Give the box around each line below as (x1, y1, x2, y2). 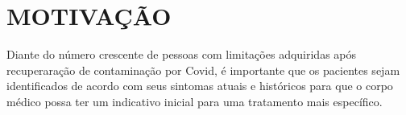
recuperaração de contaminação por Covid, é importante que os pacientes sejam (6, 61, 400, 78)
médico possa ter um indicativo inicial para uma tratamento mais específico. (6, 92, 383, 109)
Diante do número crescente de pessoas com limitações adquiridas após (6, 46, 357, 63)
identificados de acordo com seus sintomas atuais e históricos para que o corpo (6, 77, 393, 94)
